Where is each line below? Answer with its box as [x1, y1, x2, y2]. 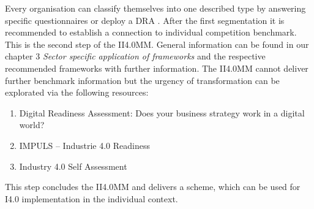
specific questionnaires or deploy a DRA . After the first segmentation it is [5, 13, 285, 26]
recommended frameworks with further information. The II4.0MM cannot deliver [5, 61, 308, 74]
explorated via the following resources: [5, 86, 149, 99]
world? [19, 118, 45, 131]
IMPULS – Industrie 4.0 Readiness [19, 139, 150, 151]
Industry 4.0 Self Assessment [19, 159, 127, 172]
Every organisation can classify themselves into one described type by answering [5, 2, 306, 14]
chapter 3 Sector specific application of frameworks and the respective [5, 50, 266, 63]
